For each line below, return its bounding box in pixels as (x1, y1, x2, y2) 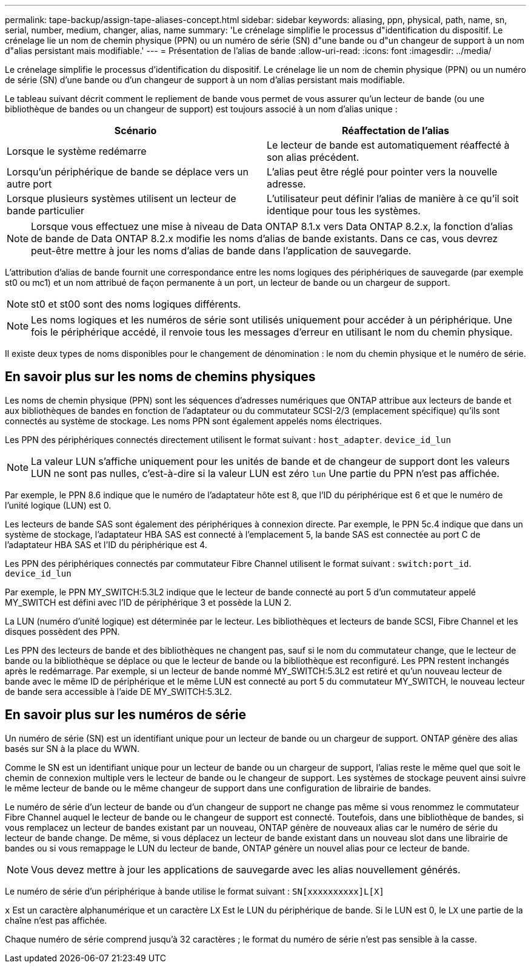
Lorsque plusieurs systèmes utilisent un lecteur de (7, 192, 236, 205)
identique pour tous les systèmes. (267, 205, 421, 217)
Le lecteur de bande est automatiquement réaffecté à (267, 139, 510, 151)
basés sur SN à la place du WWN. (5, 743, 140, 754)
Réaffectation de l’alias (342, 124, 449, 137)
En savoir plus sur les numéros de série (5, 707, 247, 723)
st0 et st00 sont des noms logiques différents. (31, 298, 241, 310)
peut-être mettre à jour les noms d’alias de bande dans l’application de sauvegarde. (31, 245, 412, 257)
